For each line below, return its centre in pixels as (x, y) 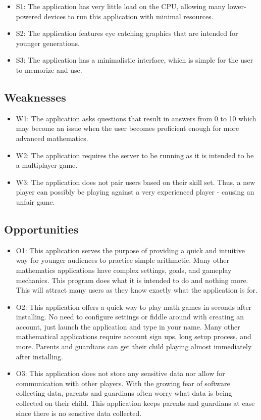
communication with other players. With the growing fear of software (123, 383)
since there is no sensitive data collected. (79, 413)
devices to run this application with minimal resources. (128, 16)
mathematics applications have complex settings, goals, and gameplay (124, 270)
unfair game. (35, 201)
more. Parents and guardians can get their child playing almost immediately (134, 346)
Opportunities (41, 229)
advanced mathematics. (52, 138)
